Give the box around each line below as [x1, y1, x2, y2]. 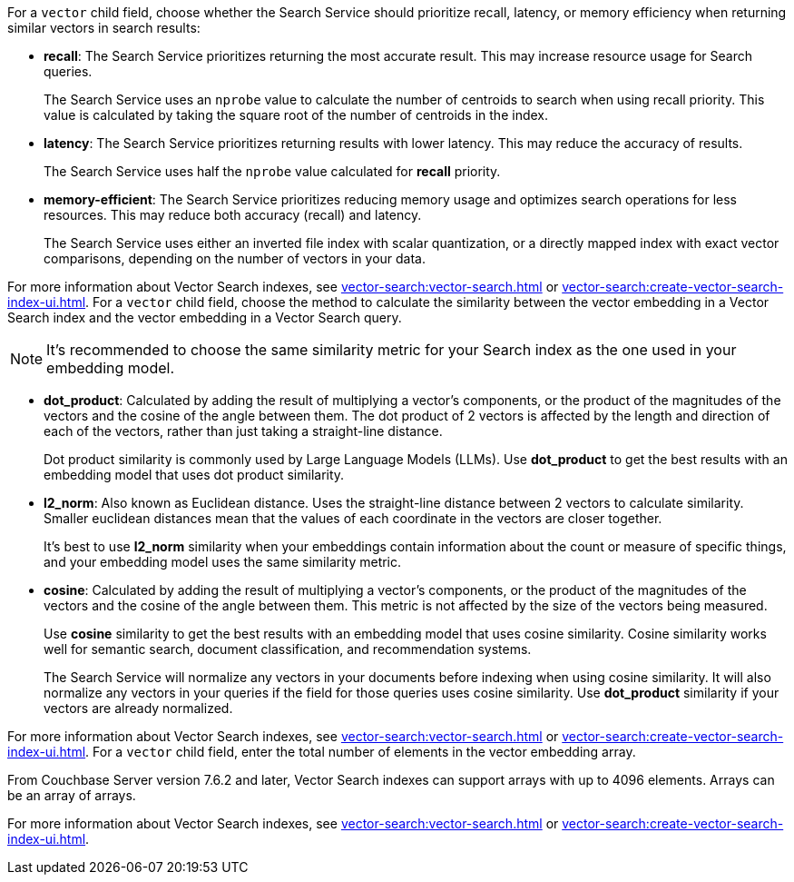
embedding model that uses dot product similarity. [44, 467, 345, 482]
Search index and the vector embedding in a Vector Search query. [7, 310, 402, 325]
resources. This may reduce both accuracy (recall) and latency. [44, 207, 422, 223]
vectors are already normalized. [44, 700, 233, 716]
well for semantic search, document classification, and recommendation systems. [44, 641, 532, 657]
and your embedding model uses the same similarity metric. [44, 554, 402, 570]
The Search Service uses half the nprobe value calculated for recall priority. [44, 164, 501, 179]
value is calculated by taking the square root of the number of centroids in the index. [44, 107, 548, 123]
